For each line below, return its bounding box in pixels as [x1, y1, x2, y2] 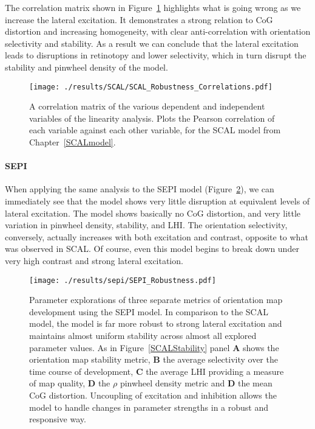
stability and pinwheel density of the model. [5, 60, 168, 73]
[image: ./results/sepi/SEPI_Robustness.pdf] [29, 276, 216, 285]
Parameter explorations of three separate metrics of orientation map [29, 293, 283, 306]
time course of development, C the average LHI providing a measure [29, 364, 284, 377]
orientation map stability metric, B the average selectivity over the [29, 353, 278, 366]
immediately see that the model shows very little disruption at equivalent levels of [5, 194, 310, 207]
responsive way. [29, 413, 86, 425]
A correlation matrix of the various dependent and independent [29, 100, 265, 113]
